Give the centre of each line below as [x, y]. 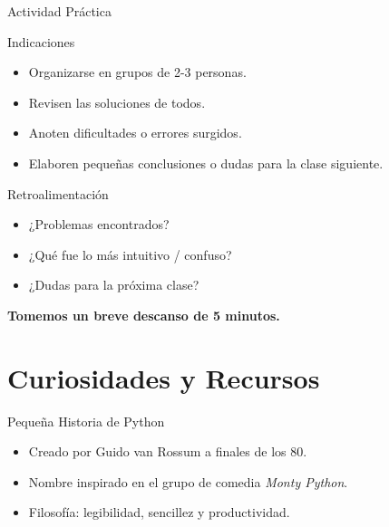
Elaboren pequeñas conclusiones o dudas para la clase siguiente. [206, 163]
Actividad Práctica [59, 11]
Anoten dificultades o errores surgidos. [135, 133]
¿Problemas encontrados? [99, 224]
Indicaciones [41, 41]
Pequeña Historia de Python [86, 421]
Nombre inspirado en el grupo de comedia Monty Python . [188, 481]
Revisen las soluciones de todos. [117, 102]
